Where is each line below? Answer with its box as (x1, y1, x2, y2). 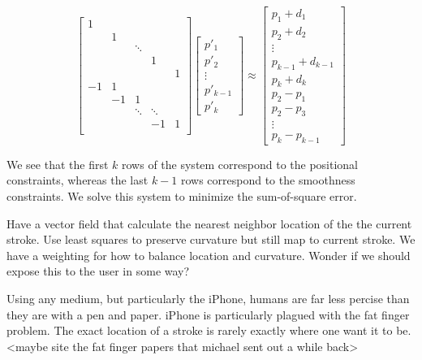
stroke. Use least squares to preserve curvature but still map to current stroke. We (6, 231, 416, 248)
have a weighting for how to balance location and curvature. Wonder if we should (6, 246, 411, 263)
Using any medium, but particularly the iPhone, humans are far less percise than (6, 290, 410, 307)
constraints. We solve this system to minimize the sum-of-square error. (6, 188, 357, 205)
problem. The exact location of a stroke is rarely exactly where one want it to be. (6, 322, 411, 339)
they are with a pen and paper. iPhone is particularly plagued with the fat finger (6, 306, 410, 323)
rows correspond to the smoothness (180, 171, 355, 189)
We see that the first (6, 155, 109, 172)
